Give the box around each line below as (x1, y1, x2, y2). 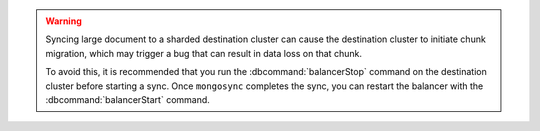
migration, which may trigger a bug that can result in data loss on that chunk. (45, 47, 362, 59)
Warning (45, 15, 82, 27)
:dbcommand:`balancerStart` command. (45, 93, 210, 105)
